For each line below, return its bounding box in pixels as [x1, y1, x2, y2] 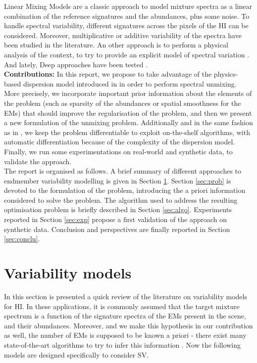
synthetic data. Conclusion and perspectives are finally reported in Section [4, 224, 230, 234]
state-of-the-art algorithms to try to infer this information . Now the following [4, 339, 241, 350]
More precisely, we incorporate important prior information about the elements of [4, 88, 252, 98]
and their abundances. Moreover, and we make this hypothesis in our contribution [4, 320, 253, 330]
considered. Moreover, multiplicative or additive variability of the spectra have [4, 30, 242, 40]
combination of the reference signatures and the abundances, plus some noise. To [4, 10, 250, 21]
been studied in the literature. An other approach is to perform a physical [4, 40, 228, 50]
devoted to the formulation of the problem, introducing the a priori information [4, 185, 246, 195]
